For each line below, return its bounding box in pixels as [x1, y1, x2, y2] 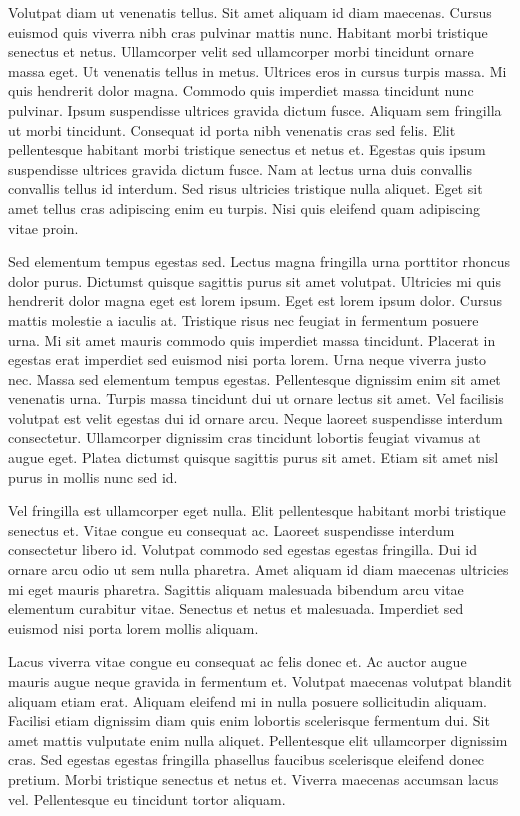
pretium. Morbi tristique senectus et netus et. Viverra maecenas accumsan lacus [8, 768, 499, 789]
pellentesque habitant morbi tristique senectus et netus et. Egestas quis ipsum [8, 139, 486, 160]
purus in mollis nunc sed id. [8, 466, 178, 487]
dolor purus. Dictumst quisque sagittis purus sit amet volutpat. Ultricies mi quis [8, 270, 502, 291]
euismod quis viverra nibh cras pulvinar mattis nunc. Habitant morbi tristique [8, 21, 488, 42]
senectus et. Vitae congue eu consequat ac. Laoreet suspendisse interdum [8, 519, 455, 540]
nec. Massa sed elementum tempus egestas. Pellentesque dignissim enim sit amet [8, 368, 501, 389]
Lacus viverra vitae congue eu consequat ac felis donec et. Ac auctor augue [8, 651, 467, 672]
